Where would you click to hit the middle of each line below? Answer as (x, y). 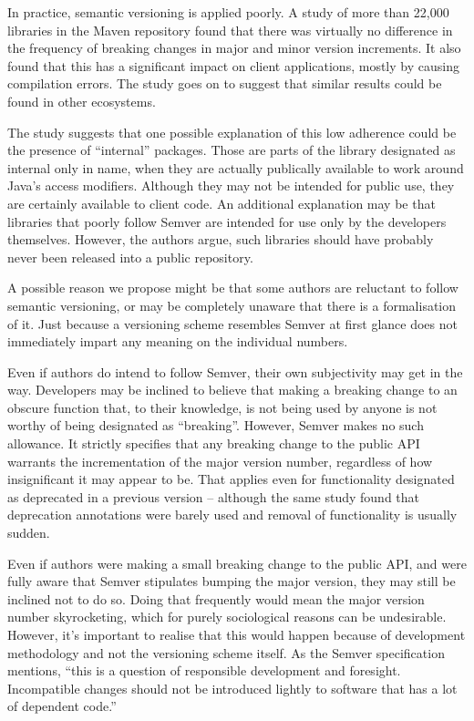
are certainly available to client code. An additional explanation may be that (222, 203)
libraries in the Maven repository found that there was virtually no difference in (230, 30)
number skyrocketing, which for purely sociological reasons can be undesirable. (227, 617)
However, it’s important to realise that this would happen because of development (237, 634)
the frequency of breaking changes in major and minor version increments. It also (234, 48)
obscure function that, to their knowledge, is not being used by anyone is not (222, 407)
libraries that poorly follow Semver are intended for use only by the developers (227, 221)
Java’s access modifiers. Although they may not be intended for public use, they (231, 185)
